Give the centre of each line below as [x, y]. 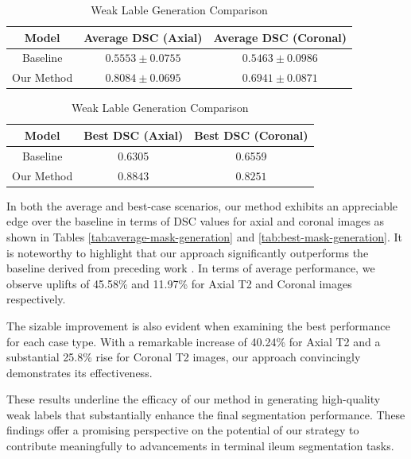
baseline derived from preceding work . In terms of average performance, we [191, 268]
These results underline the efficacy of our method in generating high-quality [194, 399]
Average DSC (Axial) [143, 37]
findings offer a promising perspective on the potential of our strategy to [183, 430]
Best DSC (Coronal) [251, 135]
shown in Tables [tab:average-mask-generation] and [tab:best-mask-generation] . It [204, 236]
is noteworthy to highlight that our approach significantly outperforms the [188, 252]
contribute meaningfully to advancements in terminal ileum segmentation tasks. [200, 446]
